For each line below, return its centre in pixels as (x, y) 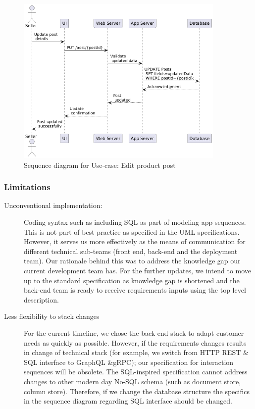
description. (41, 299)
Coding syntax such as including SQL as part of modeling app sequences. (135, 222)
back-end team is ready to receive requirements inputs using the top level (135, 290)
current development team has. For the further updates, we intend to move (138, 270)
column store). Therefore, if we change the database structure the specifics (137, 391)
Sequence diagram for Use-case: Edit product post (100, 165)
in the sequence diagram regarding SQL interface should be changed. (128, 401)
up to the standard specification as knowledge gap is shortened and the (132, 280)
